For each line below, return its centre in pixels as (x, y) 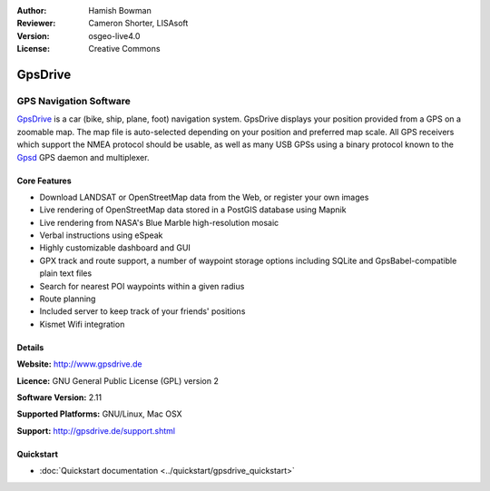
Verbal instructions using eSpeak (101, 235)
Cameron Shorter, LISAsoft (138, 24)
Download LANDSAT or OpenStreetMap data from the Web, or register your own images (204, 197)
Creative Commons (124, 49)
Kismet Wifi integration (82, 324)
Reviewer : (36, 24)
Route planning (68, 299)
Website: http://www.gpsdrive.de (79, 364)
